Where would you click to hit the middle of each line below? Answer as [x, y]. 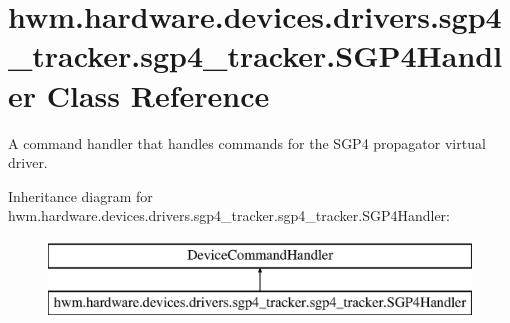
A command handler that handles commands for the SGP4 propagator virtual [247, 142]
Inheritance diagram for [80, 195]
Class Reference [158, 94]
